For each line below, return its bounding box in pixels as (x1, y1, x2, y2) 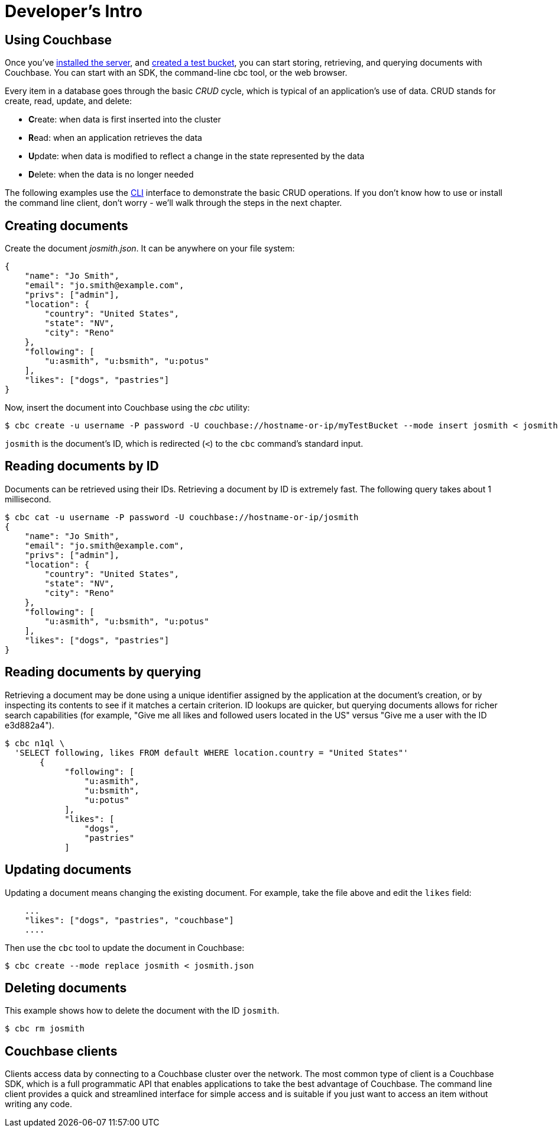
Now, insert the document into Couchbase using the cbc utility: (5, 402, 250, 413)
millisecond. (5, 494, 51, 504)
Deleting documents (5, 980, 127, 995)
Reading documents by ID (5, 459, 159, 474)
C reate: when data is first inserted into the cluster (28, 114, 221, 125)
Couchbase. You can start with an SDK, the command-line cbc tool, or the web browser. (5, 67, 348, 78)
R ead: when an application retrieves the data (28, 133, 202, 143)
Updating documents (5, 862, 132, 878)
